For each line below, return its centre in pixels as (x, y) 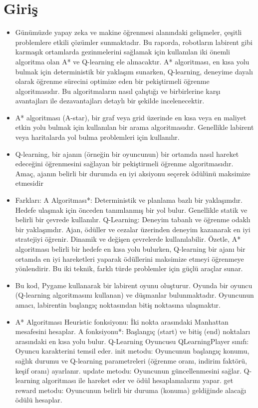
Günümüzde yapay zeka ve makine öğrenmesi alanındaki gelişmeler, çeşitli (129, 32)
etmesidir (29, 183)
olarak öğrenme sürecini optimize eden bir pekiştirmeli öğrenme (112, 81)
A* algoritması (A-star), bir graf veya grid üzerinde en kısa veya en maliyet (131, 117)
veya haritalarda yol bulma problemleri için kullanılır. (97, 137)
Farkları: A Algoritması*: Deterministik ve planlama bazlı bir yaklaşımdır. (129, 200)
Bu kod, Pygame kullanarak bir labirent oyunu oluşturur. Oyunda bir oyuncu (134, 285)
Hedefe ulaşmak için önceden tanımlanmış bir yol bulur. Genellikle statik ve (131, 209)
